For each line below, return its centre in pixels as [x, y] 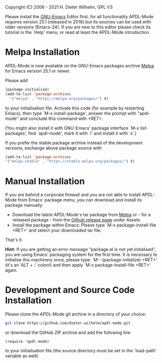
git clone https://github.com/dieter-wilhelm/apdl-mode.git [68, 323]
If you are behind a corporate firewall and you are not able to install [73, 195]
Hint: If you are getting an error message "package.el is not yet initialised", [81, 250]
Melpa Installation [42, 52]
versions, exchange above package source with [54, 148]
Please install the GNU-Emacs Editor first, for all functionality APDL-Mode [79, 16]
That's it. [14, 240]
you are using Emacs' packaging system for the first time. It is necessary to [81, 254]
